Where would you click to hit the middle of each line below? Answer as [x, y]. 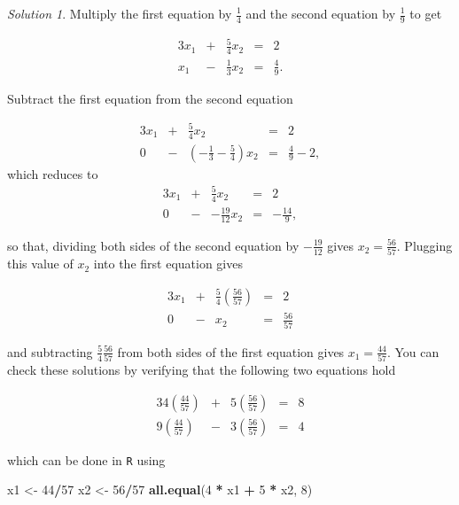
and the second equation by [321, 13]
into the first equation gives [168, 264]
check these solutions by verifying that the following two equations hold [202, 370]
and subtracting [50, 351]
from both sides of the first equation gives [231, 351]
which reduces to [53, 173]
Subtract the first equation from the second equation [150, 98]
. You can [413, 351]
